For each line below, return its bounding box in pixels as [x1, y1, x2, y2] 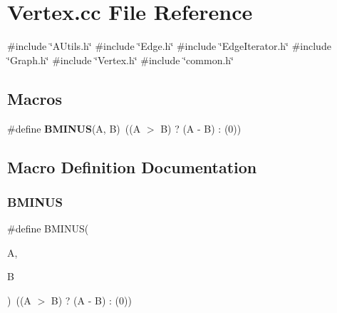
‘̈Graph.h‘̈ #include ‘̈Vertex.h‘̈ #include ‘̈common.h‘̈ [7, 52, 234, 67]
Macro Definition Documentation [7, 155, 257, 178]
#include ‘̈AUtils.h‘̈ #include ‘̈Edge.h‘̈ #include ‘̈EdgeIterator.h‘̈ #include [7, 39, 331, 53]
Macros [7, 87, 62, 109]
